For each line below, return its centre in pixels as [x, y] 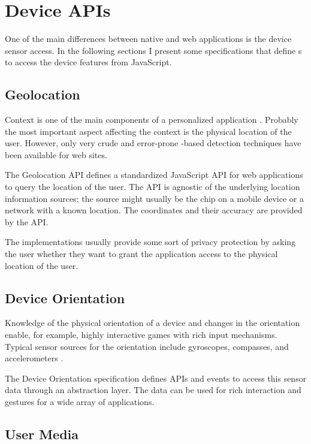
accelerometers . [34, 358]
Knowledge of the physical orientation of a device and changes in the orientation [153, 323]
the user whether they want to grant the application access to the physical [141, 254]
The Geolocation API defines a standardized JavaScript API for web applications [154, 175]
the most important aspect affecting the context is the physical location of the [148, 131]
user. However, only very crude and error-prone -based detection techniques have [153, 143]
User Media [42, 434]
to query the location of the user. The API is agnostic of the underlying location [153, 187]
